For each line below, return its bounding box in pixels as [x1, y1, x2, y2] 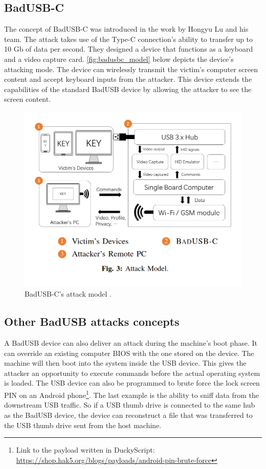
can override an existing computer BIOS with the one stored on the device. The [4, 347, 254, 358]
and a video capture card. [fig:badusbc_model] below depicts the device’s [4, 53, 234, 64]
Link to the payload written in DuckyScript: [16, 444, 155, 455]
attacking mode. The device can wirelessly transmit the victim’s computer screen [4, 63, 258, 74]
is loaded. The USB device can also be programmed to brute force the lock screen [4, 377, 260, 388]
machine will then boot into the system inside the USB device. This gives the [4, 358, 247, 368]
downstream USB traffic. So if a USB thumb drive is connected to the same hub [4, 399, 255, 410]
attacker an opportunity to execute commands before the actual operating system [4, 367, 260, 378]
